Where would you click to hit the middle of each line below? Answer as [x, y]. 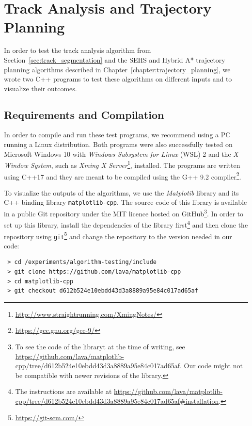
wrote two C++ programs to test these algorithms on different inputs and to [118, 79]
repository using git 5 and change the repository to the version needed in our [118, 235]
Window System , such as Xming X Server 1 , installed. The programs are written [122, 164]
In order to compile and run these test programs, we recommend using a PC [117, 135]
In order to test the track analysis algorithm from [78, 50]
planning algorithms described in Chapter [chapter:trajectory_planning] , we [117, 69]
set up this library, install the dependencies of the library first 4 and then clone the [126, 224]
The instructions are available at [63, 391]
